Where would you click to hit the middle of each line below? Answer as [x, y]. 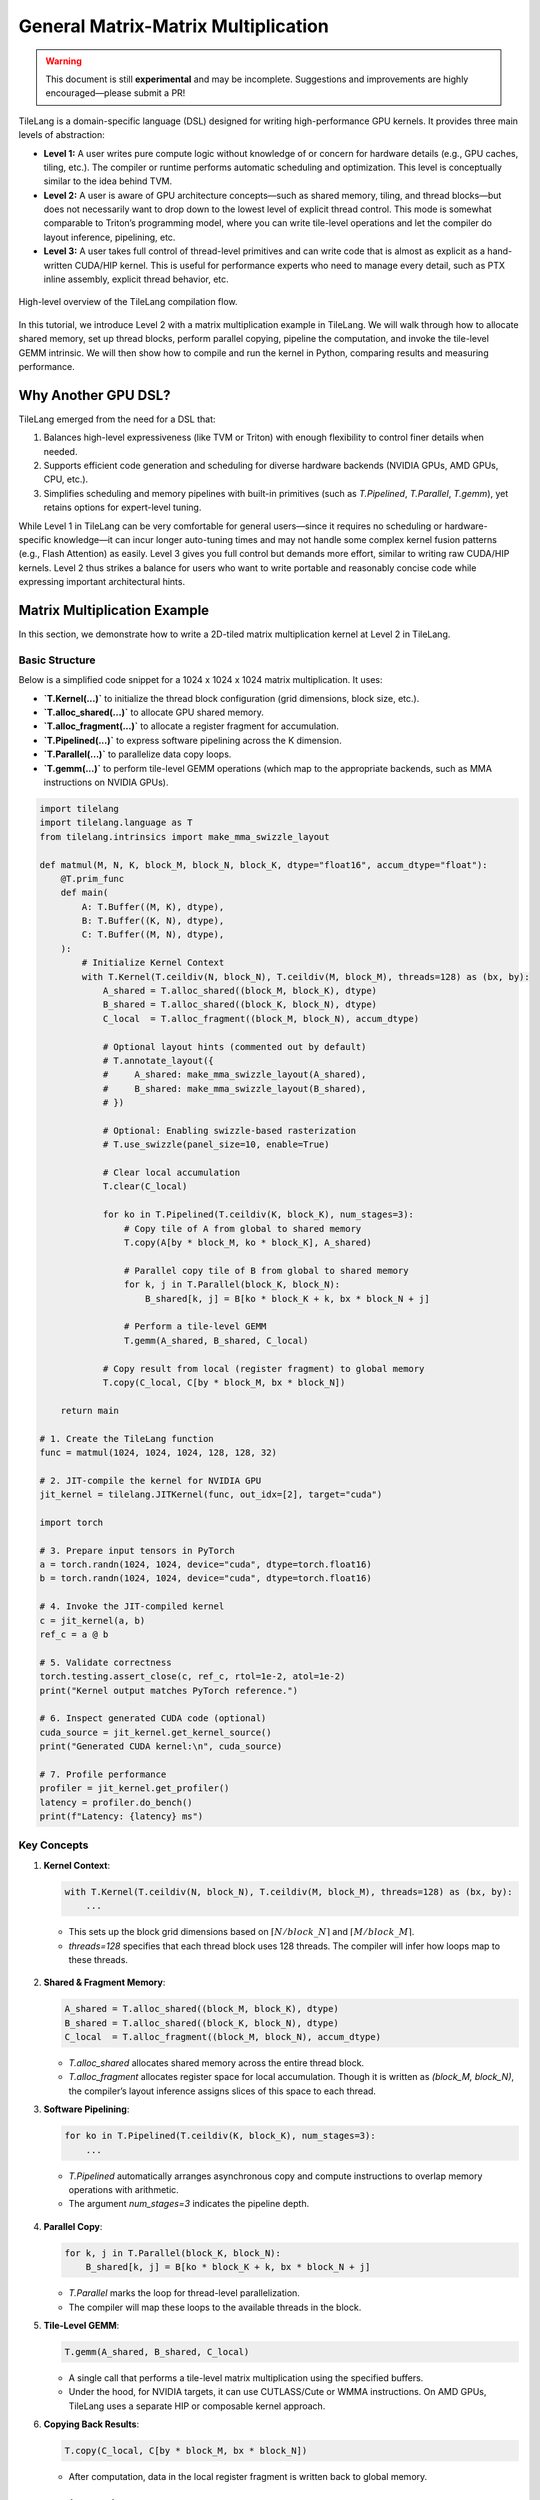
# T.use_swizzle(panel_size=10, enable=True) [216, 1144]
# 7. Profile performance [103, 1774]
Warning [63, 61]
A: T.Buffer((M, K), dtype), [153, 906]
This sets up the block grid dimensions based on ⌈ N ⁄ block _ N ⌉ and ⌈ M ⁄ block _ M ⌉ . [241, 1932]
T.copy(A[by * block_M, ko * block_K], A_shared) [247, 1243]
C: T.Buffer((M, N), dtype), [153, 934]
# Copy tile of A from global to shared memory [242, 1228]
